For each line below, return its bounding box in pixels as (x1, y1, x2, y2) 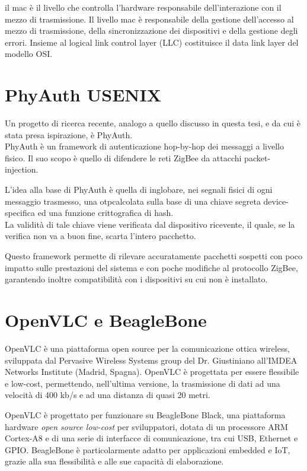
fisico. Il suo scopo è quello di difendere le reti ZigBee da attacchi (5, 151, 242, 164)
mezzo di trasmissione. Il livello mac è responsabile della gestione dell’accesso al (5, 12, 294, 25)
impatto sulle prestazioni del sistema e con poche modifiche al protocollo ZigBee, (5, 261, 298, 273)
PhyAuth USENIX (5, 82, 162, 107)
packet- (244, 151, 271, 164)
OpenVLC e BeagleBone (5, 308, 207, 332)
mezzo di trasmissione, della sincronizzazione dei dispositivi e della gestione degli (5, 24, 298, 37)
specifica (5, 206, 36, 219)
